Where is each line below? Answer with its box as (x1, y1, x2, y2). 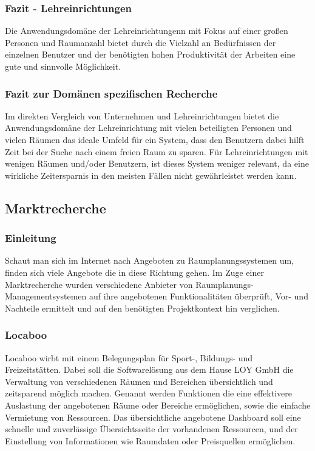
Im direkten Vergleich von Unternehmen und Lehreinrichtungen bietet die (5, 109, 279, 122)
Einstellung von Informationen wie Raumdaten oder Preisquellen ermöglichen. (5, 434, 296, 447)
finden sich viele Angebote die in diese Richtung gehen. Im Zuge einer (5, 266, 264, 278)
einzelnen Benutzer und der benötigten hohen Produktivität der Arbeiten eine (5, 48, 296, 61)
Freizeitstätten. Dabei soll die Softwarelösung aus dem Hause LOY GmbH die (5, 363, 294, 376)
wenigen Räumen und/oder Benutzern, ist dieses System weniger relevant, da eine (5, 157, 309, 170)
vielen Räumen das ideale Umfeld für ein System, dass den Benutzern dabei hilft (5, 133, 305, 145)
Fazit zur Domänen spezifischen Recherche (5, 85, 218, 101)
